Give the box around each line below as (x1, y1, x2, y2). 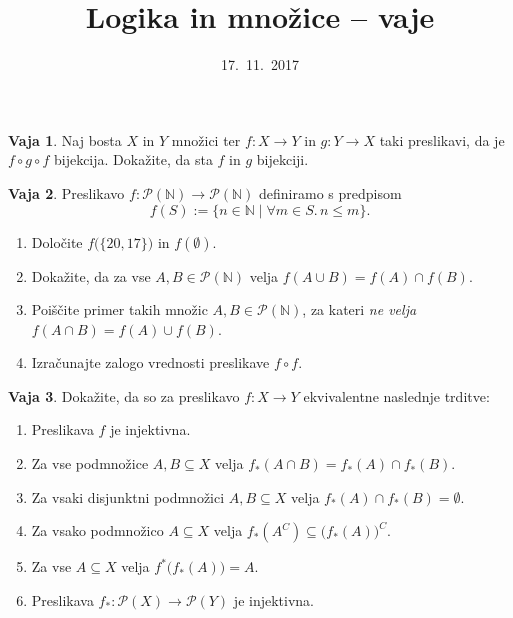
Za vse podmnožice (31, 453, 149, 474)
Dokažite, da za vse (31, 265, 151, 286)
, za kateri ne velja (302, 299, 417, 320)
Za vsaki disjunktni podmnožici (31, 486, 225, 507)
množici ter (171, 129, 241, 150)
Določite (31, 231, 83, 252)
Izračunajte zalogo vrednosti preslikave (31, 352, 270, 373)
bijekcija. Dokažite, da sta (53, 149, 213, 170)
